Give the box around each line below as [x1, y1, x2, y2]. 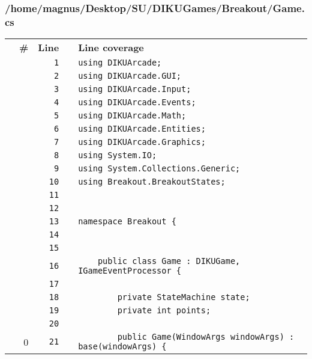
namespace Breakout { [78, 216, 176, 227]
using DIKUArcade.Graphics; [78, 137, 206, 147]
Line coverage [78, 40, 144, 55]
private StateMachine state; [117, 292, 250, 302]
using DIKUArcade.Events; [78, 97, 196, 108]
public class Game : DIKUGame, [97, 256, 241, 266]
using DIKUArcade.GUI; [78, 71, 182, 81]
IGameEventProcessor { [78, 266, 182, 276]
